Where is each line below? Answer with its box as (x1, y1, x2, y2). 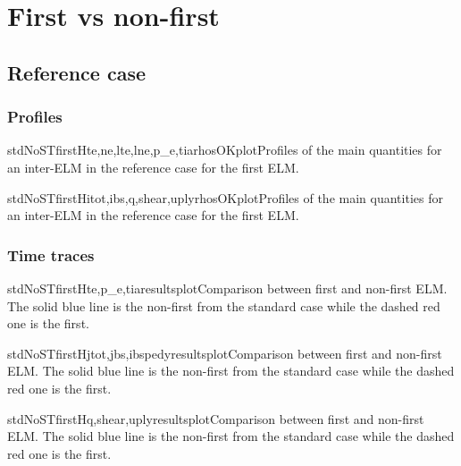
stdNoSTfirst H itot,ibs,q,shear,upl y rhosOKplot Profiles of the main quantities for (7, 188, 443, 207)
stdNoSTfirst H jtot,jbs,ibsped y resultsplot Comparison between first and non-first (7, 343, 442, 362)
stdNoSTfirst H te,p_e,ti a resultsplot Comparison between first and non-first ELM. (7, 278, 448, 297)
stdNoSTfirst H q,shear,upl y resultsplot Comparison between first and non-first (7, 409, 424, 428)
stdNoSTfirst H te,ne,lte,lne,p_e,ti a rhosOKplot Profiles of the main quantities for (7, 140, 442, 159)
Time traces (7, 243, 95, 266)
